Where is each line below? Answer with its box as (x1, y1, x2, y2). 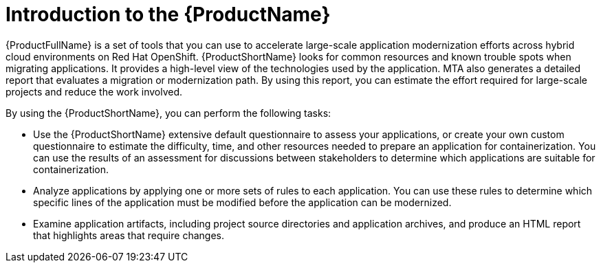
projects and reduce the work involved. (6, 85, 183, 98)
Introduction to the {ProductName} (6, 3, 331, 26)
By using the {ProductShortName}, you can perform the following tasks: (6, 107, 331, 119)
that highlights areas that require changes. (33, 229, 224, 241)
